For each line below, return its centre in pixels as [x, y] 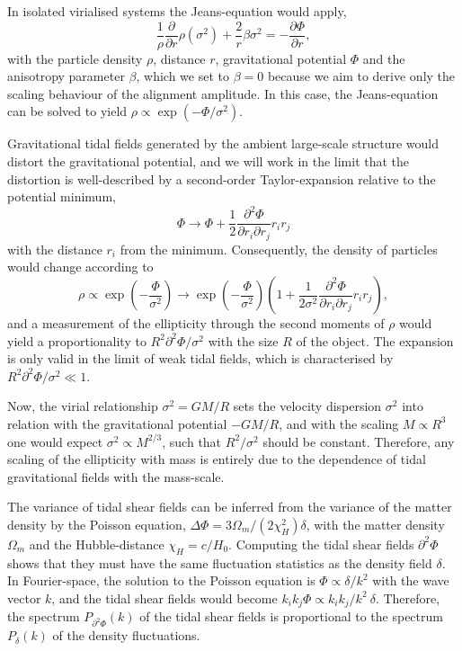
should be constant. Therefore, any [359, 441]
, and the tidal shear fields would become [164, 597]
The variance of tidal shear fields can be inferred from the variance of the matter [230, 507]
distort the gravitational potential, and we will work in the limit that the [209, 161]
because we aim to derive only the [361, 76]
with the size [243, 340]
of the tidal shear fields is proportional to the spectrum [291, 616]
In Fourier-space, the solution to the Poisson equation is [161, 580]
